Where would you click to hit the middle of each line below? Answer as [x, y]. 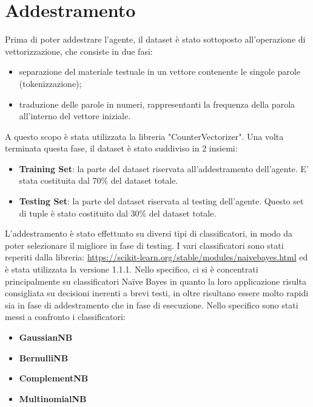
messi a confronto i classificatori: [65, 317]
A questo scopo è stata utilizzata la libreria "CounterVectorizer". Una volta [144, 136]
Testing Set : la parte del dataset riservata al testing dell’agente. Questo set [161, 201]
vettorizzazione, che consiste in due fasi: [79, 51]
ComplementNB [54, 378]
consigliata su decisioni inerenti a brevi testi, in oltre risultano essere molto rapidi [157, 293]
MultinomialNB [53, 398]
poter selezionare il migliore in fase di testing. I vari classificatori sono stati [144, 245]
